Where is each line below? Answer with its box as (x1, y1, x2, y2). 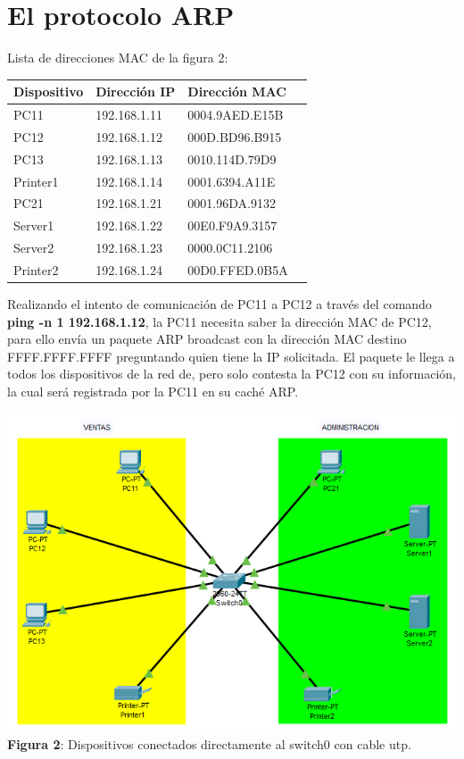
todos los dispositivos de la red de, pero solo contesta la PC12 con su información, (7, 364, 456, 383)
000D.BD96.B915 (187, 127, 282, 146)
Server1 (13, 216, 54, 235)
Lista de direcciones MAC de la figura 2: (7, 48, 228, 67)
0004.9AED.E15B (187, 105, 284, 124)
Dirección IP (95, 82, 176, 101)
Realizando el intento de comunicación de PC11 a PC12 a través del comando (7, 295, 432, 313)
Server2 (13, 238, 54, 257)
